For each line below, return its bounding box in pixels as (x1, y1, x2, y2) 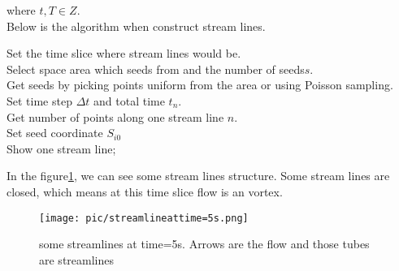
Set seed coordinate (7, 124, 103, 141)
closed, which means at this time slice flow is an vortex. (7, 183, 283, 200)
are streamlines (39, 251, 114, 268)
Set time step (7, 92, 72, 109)
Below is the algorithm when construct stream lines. (7, 17, 266, 34)
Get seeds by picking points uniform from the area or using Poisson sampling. (7, 76, 393, 93)
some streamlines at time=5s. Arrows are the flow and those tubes (39, 235, 370, 252)
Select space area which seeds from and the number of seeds (7, 60, 305, 77)
